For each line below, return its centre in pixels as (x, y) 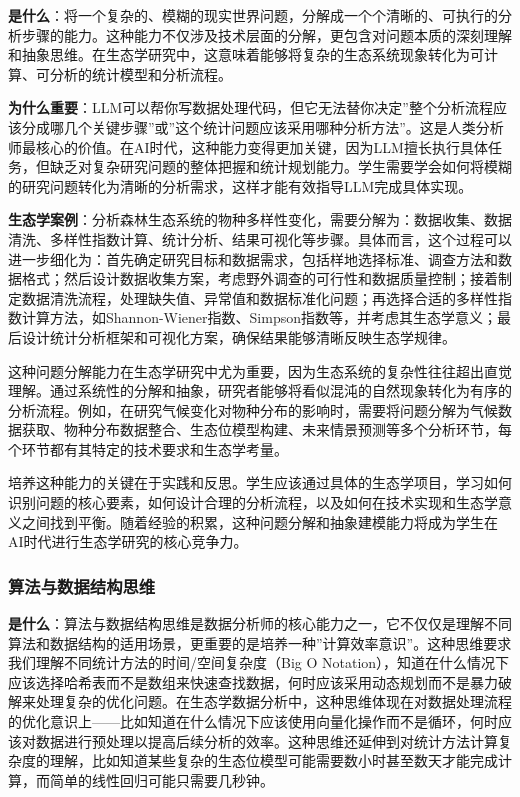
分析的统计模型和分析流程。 (140, 73)
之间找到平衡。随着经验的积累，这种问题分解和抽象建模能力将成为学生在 (259, 521)
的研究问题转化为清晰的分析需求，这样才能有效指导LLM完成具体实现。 (240, 185)
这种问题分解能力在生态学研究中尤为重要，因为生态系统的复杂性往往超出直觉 (260, 370)
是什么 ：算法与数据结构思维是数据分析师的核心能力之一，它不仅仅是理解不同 (260, 623)
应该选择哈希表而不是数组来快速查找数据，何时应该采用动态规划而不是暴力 (253, 681)
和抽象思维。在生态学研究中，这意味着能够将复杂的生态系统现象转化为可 (246, 54)
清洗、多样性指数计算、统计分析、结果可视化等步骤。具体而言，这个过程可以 (260, 238)
